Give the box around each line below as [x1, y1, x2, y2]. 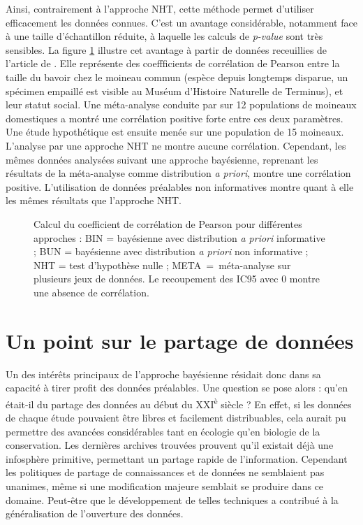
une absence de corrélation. [34, 285, 149, 299]
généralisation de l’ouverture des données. [6, 506, 184, 521]
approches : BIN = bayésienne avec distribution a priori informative [34, 230, 325, 245]
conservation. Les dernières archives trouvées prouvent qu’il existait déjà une [6, 438, 334, 452]
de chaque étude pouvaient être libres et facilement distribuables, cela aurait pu [6, 410, 346, 425]
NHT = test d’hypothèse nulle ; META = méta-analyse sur [34, 257, 291, 272]
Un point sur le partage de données [6, 326, 354, 354]
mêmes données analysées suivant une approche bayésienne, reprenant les [6, 152, 318, 166]
